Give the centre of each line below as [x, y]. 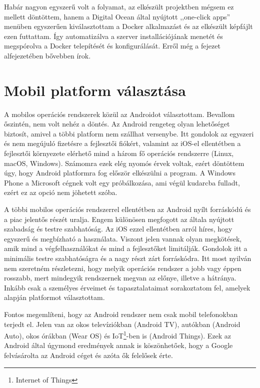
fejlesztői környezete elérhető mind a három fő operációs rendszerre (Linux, [119, 153]
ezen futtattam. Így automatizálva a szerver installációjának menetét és [113, 36]
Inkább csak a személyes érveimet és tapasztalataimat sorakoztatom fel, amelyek [127, 287]
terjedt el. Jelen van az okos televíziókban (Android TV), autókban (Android [122, 324]
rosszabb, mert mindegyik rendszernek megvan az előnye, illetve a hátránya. [120, 278]
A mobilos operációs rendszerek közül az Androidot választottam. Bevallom [119, 114]
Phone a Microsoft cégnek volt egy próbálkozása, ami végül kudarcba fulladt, [122, 182]
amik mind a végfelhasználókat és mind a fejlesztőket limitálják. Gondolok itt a [126, 248]
